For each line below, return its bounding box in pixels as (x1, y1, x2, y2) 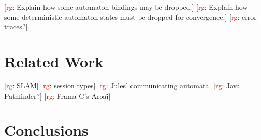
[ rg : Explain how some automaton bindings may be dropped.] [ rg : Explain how (4, 2, 248, 12)
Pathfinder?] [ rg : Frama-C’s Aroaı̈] (4, 90, 111, 101)
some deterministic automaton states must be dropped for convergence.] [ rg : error (4, 11, 257, 22)
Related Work (4, 51, 104, 71)
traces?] (4, 21, 28, 32)
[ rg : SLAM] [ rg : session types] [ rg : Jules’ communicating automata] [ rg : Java (4, 80, 240, 90)
